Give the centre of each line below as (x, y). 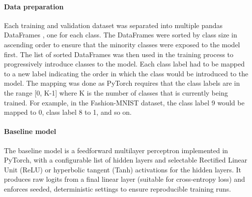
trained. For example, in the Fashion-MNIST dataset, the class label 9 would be (124, 102)
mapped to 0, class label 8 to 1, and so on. (68, 112)
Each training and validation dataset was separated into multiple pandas (113, 25)
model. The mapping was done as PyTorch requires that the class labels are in (122, 83)
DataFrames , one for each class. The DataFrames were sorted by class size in (121, 35)
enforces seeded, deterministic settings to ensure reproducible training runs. (118, 188)
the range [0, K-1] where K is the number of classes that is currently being (116, 92)
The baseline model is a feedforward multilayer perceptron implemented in (116, 150)
